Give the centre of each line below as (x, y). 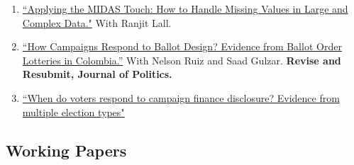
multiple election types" (73, 112)
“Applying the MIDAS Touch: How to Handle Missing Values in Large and (185, 8)
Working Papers (66, 150)
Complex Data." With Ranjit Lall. (97, 22)
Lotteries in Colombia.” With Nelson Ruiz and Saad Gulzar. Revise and (182, 60)
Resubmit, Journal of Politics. (97, 74)
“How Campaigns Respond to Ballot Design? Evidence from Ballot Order (182, 46)
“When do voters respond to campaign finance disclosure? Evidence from (181, 97)
